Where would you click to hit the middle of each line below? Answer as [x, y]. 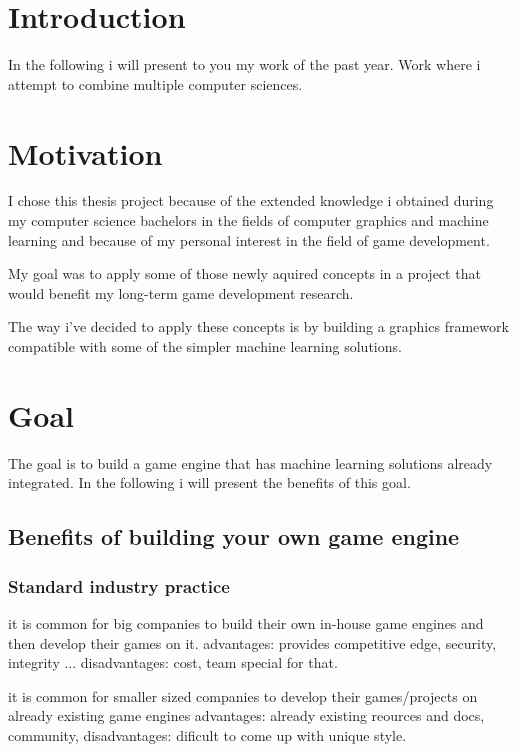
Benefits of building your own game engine [234, 536]
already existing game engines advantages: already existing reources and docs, [246, 715]
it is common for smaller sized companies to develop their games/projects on [243, 695]
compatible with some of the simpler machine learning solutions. [205, 346]
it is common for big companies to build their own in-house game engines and [246, 622]
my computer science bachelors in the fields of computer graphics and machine [248, 220]
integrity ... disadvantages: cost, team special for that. [173, 662]
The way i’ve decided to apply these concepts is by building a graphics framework [258, 326]
